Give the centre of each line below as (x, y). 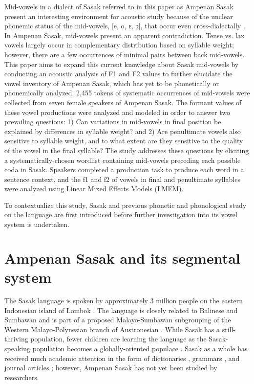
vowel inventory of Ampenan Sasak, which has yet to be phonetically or (112, 83)
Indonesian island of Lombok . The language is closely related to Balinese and (121, 310)
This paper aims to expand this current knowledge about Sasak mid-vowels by (122, 64)
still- (229, 329)
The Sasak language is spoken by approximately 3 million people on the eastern (124, 300)
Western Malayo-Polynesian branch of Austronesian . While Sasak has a (112, 329)
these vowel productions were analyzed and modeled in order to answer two (117, 112)
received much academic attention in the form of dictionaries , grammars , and (122, 358)
